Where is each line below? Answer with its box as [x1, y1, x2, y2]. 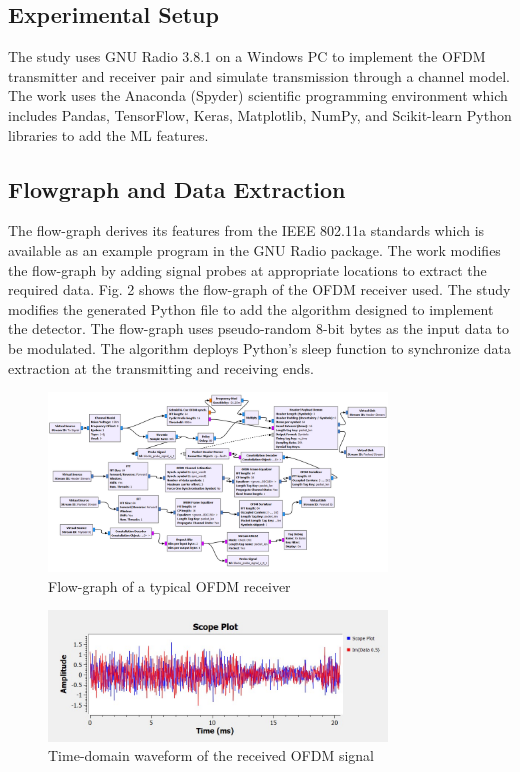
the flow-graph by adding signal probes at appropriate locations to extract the [8, 259, 487, 280]
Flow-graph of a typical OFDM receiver [48, 575, 291, 596]
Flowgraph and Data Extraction [8, 173, 346, 204]
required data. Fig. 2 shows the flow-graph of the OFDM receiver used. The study [8, 279, 511, 300]
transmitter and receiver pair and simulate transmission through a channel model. [8, 65, 510, 86]
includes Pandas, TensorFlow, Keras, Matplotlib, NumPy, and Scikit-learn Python [8, 104, 512, 125]
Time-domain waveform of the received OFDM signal [48, 745, 375, 766]
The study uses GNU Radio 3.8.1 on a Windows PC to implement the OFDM [8, 46, 486, 67]
